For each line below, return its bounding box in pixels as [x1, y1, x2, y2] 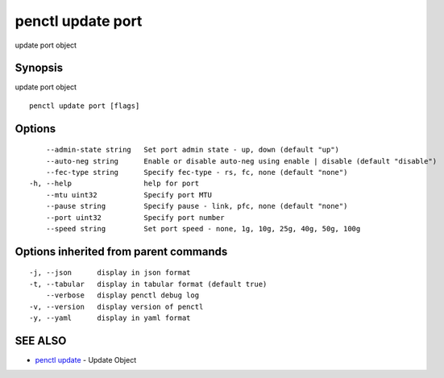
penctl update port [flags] [29, 101, 140, 110]
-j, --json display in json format [29, 268, 191, 277]
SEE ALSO [15, 334, 67, 347]
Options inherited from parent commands [15, 244, 228, 258]
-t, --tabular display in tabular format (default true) [29, 279, 268, 289]
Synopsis [15, 61, 64, 75]
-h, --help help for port [29, 179, 200, 189]
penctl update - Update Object [35, 355, 137, 364]
